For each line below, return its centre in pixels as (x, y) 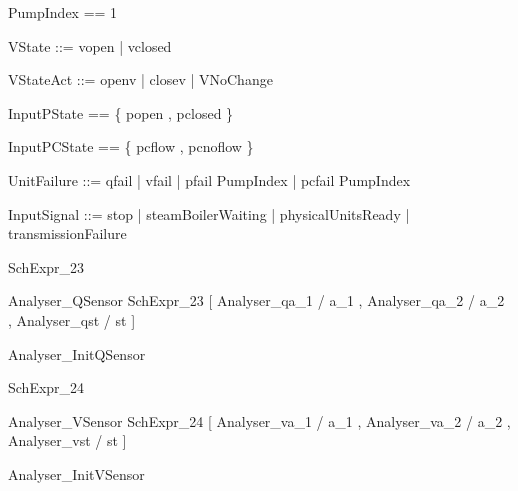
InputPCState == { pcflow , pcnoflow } (131, 146)
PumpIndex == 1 (63, 12)
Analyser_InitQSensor (77, 353)
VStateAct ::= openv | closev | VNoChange (140, 79)
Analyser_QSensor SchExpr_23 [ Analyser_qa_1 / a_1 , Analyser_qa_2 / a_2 (256, 300)
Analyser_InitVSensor (76, 473)
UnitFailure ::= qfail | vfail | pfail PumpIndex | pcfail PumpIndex (209, 179)
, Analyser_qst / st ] (72, 319)
